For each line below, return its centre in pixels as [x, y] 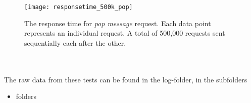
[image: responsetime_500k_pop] [79, 7]
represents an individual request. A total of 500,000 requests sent [125, 33]
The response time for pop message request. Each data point [118, 23]
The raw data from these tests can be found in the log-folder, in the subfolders [126, 79]
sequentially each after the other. [75, 42]
